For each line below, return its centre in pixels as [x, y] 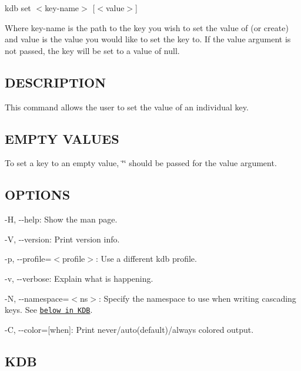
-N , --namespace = [37, 298]
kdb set [18, 8]
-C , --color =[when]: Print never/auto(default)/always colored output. [129, 329]
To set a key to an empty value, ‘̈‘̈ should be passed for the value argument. [141, 163]
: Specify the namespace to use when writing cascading [197, 298]
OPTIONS [38, 195]
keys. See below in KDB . [49, 310]
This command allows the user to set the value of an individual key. [127, 107]
